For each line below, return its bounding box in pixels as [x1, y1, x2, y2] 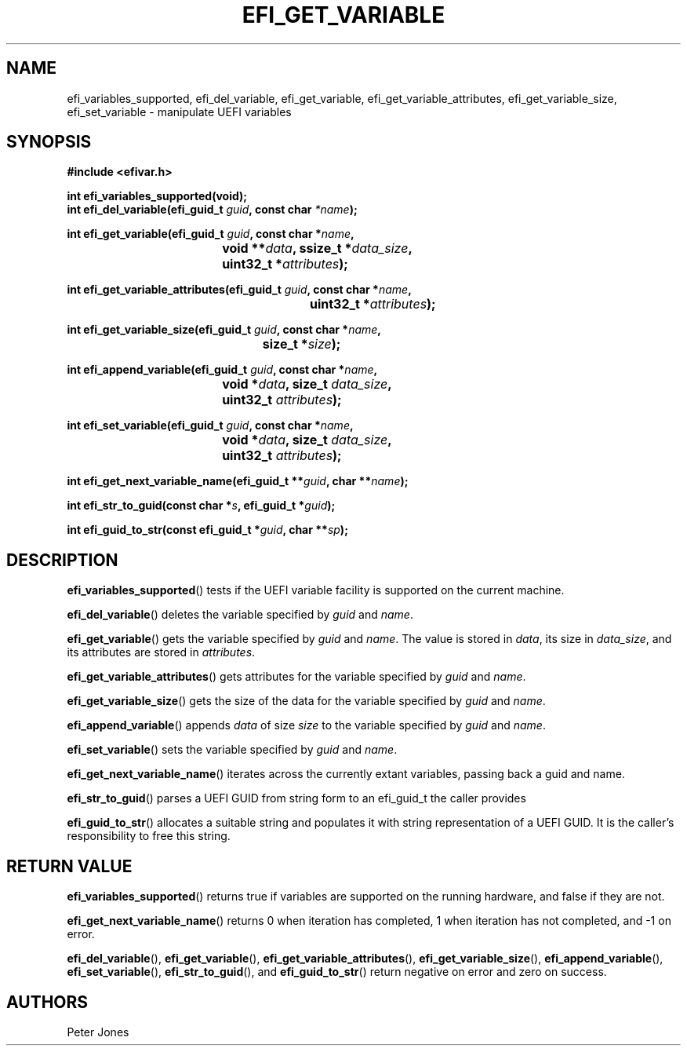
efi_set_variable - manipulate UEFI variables [67, 104, 292, 119]
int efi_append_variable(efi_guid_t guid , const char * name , [67, 363, 378, 377]
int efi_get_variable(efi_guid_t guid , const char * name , [67, 227, 354, 241]
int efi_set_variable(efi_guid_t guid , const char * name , [67, 418, 354, 433]
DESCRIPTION [6, 550, 118, 570]
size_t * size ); [262, 336, 341, 352]
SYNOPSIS [6, 132, 92, 152]
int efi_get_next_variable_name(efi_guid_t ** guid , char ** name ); [67, 474, 409, 488]
